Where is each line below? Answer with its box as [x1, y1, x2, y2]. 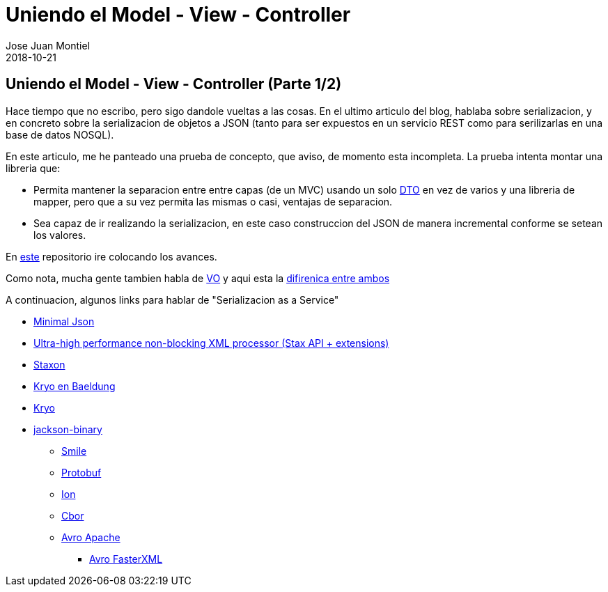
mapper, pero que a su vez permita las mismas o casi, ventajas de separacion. [33, 195, 393, 208]
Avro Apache [61, 531, 120, 543]
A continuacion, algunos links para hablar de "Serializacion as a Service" [6, 293, 339, 306]
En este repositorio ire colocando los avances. [6, 250, 217, 263]
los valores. [33, 228, 86, 241]
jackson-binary [33, 423, 102, 435]
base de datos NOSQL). [6, 128, 114, 141]
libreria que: [6, 162, 61, 174]
